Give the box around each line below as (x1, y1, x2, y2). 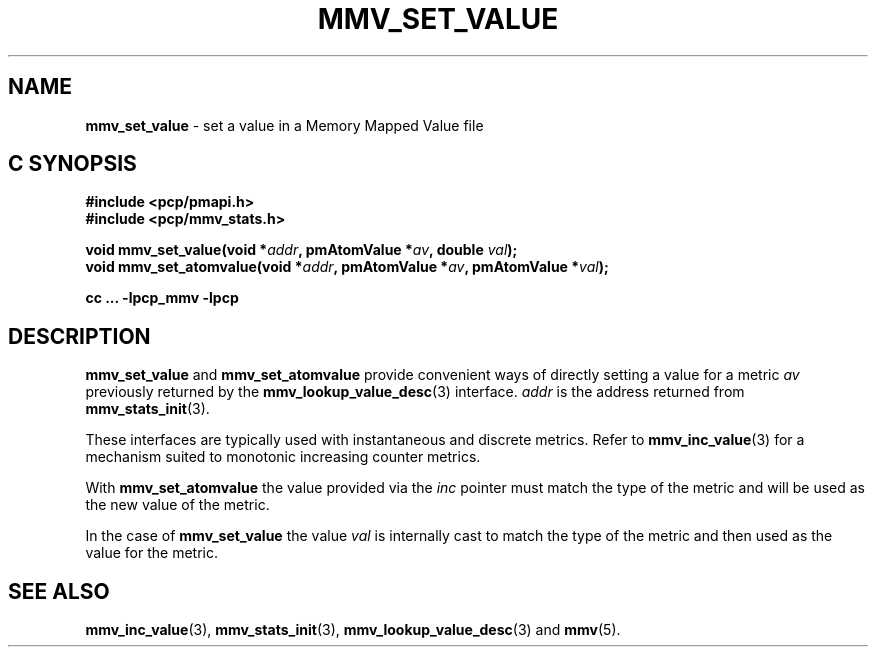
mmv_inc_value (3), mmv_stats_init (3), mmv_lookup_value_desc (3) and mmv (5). (85, 621, 621, 639)
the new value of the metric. (85, 496, 270, 514)
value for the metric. (85, 544, 218, 562)
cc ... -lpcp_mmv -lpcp (85, 289, 239, 307)
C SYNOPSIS (8, 151, 137, 177)
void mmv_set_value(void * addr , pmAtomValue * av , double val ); (85, 241, 518, 259)
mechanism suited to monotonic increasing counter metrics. (85, 448, 481, 466)
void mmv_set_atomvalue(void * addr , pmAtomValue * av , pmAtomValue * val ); (85, 258, 609, 276)
